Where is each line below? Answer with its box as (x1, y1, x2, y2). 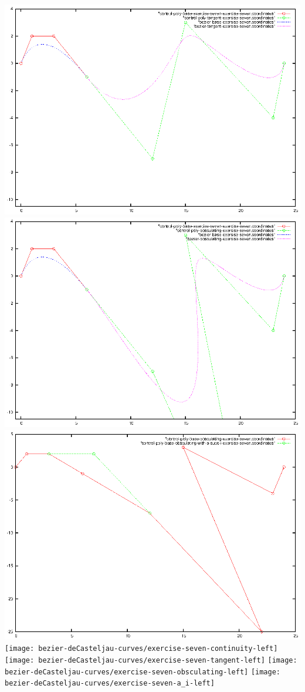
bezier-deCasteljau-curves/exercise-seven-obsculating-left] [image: (5, 667, 281, 676)
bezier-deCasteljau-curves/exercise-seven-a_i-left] (5, 679, 215, 688)
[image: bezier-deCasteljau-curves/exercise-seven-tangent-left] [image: (5, 656, 297, 665)
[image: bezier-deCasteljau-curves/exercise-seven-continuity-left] (5, 644, 278, 653)
